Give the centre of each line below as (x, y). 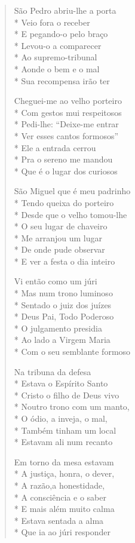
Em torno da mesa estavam (64, 461)
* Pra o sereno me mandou (63, 159)
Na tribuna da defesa (53, 371)
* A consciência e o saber (60, 497)
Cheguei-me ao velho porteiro (68, 101)
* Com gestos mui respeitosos (68, 112)
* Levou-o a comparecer (58, 45)
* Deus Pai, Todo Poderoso (64, 316)
